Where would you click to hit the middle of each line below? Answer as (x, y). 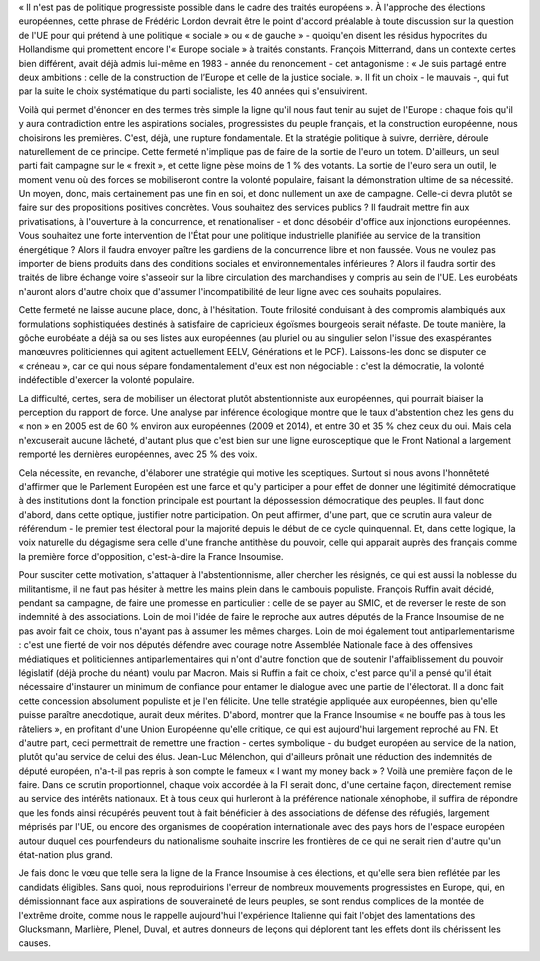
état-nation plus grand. (66, 855)
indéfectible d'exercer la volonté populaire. (106, 380)
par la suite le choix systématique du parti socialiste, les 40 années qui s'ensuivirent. (193, 91)
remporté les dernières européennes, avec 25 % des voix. (138, 454)
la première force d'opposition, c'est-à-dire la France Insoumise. (151, 556)
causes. (35, 943)
